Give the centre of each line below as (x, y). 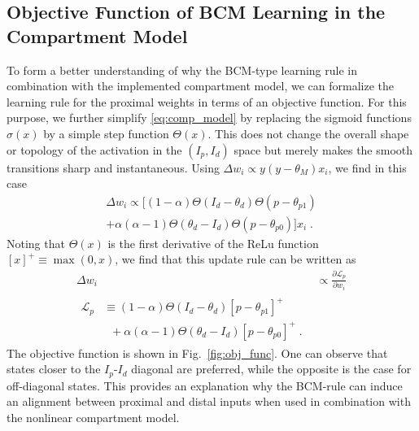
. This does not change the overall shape (308, 133)
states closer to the (54, 369)
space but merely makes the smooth (323, 149)
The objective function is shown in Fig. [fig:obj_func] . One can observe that (197, 353)
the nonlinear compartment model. (93, 418)
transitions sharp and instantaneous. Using (113, 167)
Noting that (36, 243)
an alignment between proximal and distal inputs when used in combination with (209, 401)
